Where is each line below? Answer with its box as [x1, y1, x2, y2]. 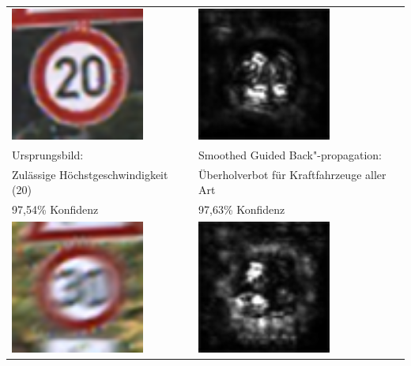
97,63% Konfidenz [198, 201, 285, 218]
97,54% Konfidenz [12, 201, 99, 218]
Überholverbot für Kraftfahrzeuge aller [198, 166, 386, 182]
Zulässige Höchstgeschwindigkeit [12, 166, 168, 182]
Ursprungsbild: [12, 146, 84, 162]
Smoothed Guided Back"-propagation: [198, 146, 382, 162]
